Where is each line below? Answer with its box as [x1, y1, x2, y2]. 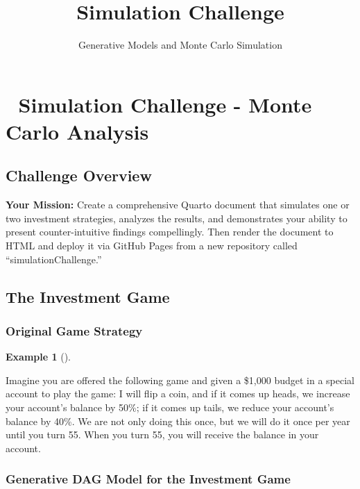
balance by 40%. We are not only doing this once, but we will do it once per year [6, 413, 350, 428]
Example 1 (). [6, 349, 71, 364]
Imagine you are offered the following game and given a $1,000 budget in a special [6, 372, 354, 387]
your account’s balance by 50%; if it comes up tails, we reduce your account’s [6, 400, 334, 415]
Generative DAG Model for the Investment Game [6, 470, 291, 488]
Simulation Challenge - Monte [18, 90, 312, 118]
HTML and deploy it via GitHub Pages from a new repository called [6, 238, 298, 253]
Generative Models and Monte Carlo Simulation [78, 38, 282, 52]
